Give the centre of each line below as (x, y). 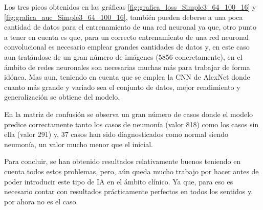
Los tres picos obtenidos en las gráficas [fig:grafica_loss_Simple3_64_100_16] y (130, 7)
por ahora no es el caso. (41, 201)
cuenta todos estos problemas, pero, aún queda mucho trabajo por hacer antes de (131, 171)
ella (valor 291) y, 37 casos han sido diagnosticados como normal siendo (116, 134)
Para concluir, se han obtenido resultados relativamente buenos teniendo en (123, 161)
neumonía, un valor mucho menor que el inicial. (79, 144)
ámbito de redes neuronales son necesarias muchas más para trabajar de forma (127, 67)
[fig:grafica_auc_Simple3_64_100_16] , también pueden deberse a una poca (124, 17)
